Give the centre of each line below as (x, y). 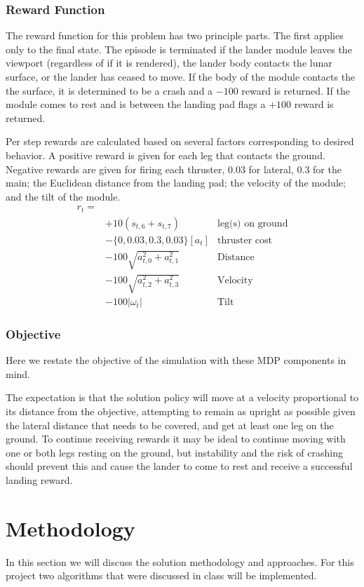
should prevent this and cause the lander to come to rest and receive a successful (179, 466)
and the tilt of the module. (63, 196)
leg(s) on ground (252, 223)
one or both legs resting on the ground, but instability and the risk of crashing (174, 452)
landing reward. (39, 480)
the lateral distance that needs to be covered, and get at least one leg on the (170, 425)
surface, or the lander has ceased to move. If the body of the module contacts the (181, 76)
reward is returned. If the (296, 90)
